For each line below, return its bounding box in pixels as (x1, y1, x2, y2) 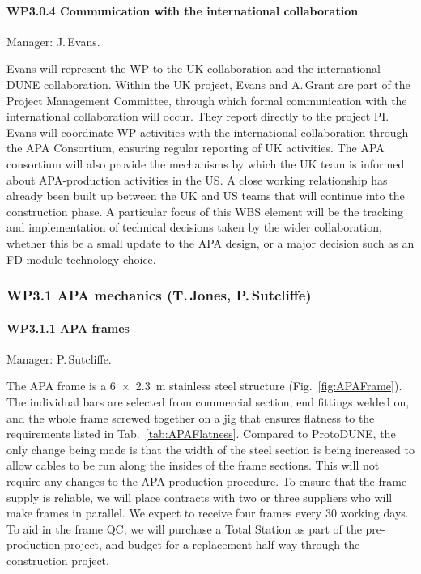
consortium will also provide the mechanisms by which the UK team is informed (6, 155, 405, 172)
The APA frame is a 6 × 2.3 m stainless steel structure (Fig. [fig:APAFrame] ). (6, 377, 402, 394)
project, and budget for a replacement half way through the (64, 536, 360, 553)
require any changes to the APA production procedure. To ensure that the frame (6, 472, 407, 489)
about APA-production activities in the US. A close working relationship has (6, 171, 388, 188)
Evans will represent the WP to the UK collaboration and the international (6, 60, 381, 77)
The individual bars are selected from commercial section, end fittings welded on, (6, 393, 410, 410)
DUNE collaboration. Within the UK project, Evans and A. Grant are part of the (6, 75, 410, 92)
